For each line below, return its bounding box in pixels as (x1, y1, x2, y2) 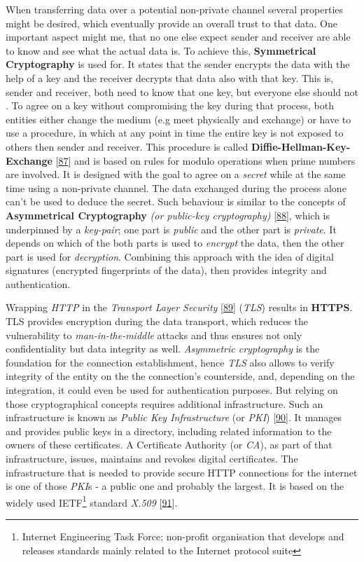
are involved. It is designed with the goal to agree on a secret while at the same (6, 167, 346, 181)
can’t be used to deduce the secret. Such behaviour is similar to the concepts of (6, 194, 346, 209)
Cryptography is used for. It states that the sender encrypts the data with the (6, 57, 350, 71)
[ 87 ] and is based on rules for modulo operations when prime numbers (55, 153, 356, 167)
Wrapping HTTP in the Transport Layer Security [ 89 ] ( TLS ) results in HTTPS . (6, 300, 353, 315)
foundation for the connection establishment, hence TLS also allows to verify (6, 355, 335, 369)
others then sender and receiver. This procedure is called (6, 139, 248, 153)
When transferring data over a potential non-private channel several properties (6, 2, 344, 16)
